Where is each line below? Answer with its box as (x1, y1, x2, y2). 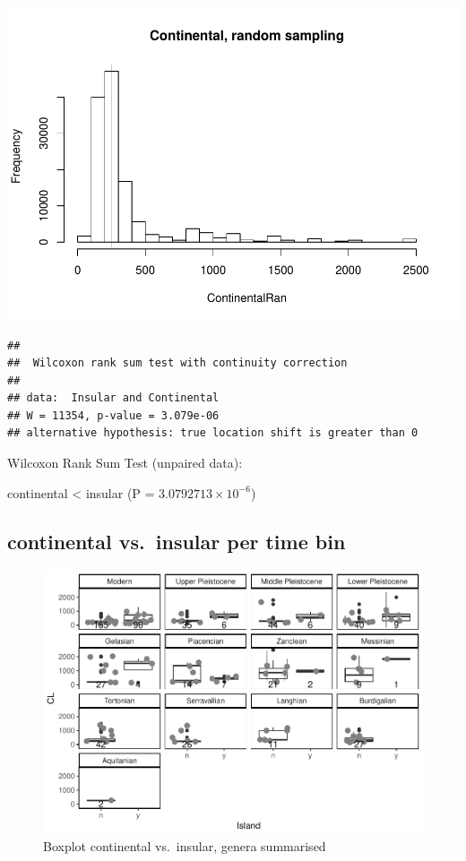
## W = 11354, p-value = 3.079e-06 (7, 409, 220, 422)
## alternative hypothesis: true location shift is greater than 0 (7, 426, 419, 440)
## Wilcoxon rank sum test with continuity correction (7, 357, 348, 370)
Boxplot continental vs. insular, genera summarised (43, 836, 326, 855)
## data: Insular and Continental (7, 392, 220, 405)
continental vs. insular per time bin (7, 527, 346, 555)
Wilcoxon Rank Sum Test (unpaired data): (7, 453, 243, 472)
